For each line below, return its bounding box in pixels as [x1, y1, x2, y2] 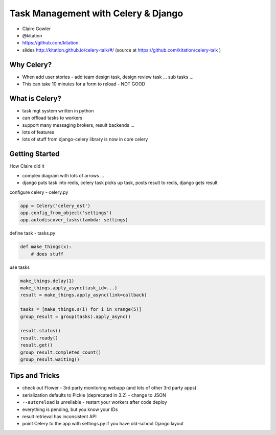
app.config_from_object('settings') [20, 210, 112, 216]
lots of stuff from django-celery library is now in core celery [22, 136, 148, 143]
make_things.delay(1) [20, 278, 75, 284]
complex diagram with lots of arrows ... [22, 172, 104, 178]
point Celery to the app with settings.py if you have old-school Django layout [22, 421, 184, 427]
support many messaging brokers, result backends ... [22, 122, 135, 128]
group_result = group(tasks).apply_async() [20, 313, 131, 319]
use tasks [9, 264, 30, 270]
